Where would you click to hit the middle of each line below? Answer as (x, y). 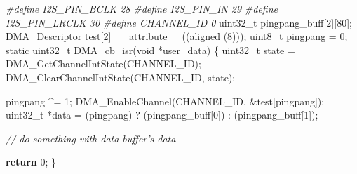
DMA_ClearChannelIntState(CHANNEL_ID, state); (121, 77)
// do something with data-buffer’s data (91, 138)
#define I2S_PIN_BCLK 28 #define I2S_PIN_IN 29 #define (142, 8)
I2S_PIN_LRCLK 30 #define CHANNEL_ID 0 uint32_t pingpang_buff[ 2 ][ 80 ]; (179, 22)
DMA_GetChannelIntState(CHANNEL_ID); (103, 63)
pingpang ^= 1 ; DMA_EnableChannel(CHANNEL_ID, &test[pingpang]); (165, 101)
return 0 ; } (31, 162)
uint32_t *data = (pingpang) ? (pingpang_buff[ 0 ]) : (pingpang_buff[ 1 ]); (162, 115)
